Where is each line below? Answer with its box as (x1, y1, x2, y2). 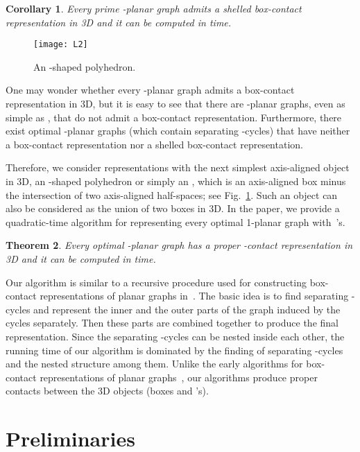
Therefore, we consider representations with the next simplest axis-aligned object (6, 160, 350, 175)
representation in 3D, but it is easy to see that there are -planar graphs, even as (6, 96, 345, 111)
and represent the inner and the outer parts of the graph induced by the (33, 302, 341, 316)
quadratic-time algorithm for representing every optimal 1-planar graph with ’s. (6, 214, 345, 229)
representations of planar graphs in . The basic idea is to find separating (40, 288, 349, 303)
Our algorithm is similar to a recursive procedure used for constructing (6, 275, 307, 289)
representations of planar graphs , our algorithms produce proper (40, 370, 318, 384)
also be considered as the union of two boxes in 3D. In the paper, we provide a (6, 201, 340, 216)
